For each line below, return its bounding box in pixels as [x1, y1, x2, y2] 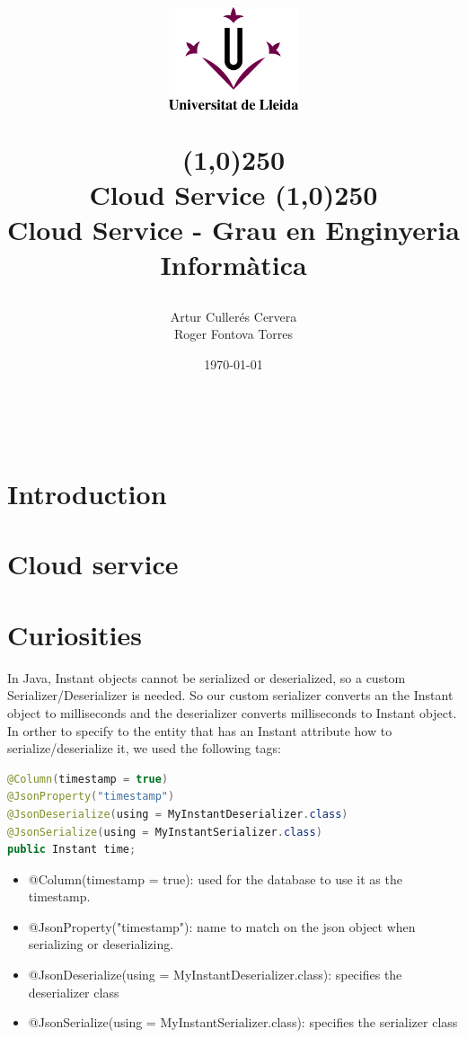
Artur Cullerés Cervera [170, 306, 297, 325]
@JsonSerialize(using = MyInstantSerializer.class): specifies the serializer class [28, 1013, 458, 1032]
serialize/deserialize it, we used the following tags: [7, 739, 281, 758]
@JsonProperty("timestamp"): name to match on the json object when [28, 917, 416, 936]
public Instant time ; [7, 843, 137, 856]
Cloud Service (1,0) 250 [89, 175, 378, 212]
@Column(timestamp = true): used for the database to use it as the [28, 869, 402, 888]
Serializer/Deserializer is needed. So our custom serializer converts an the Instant [7, 686, 454, 705]
